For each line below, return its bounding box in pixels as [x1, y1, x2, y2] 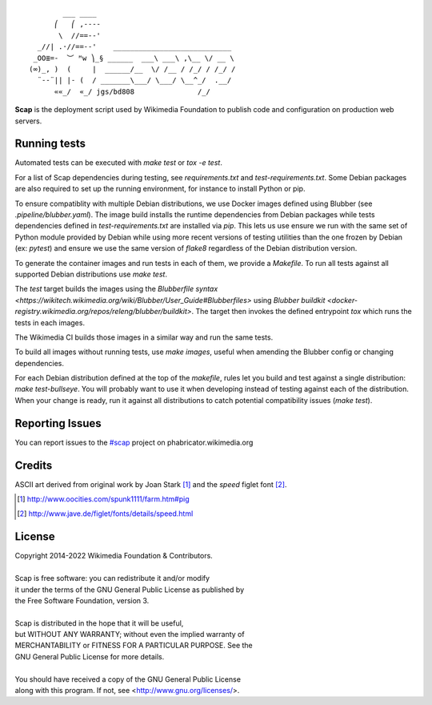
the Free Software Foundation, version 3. [14, 595, 150, 605]
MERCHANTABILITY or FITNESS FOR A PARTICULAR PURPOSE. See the [14, 641, 253, 651]
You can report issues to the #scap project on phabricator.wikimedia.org [14, 437, 254, 447]
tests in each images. [14, 317, 86, 328]
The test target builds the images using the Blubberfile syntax [14, 284, 218, 294]
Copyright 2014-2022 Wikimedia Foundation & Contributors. [14, 551, 214, 561]
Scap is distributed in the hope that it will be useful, [14, 618, 184, 628]
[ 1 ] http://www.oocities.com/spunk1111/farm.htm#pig [17, 494, 190, 504]
